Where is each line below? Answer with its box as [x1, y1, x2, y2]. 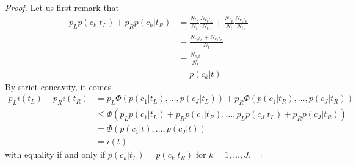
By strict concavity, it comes [5, 80, 112, 93]
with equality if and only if [5, 148, 106, 161]
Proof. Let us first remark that [5, 1, 120, 13]
